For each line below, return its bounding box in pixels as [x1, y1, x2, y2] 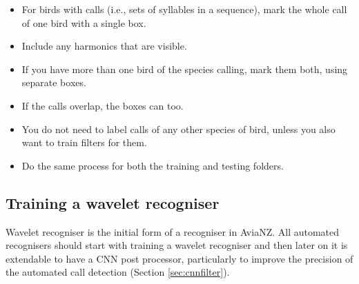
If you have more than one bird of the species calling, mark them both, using [21, 61, 348, 76]
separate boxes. [21, 75, 86, 90]
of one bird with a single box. [21, 15, 146, 30]
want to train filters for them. [21, 135, 147, 150]
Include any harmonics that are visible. [21, 39, 187, 53]
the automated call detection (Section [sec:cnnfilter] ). [6, 265, 230, 279]
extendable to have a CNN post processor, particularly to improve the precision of [6, 251, 353, 265]
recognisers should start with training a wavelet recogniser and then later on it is [6, 238, 348, 252]
